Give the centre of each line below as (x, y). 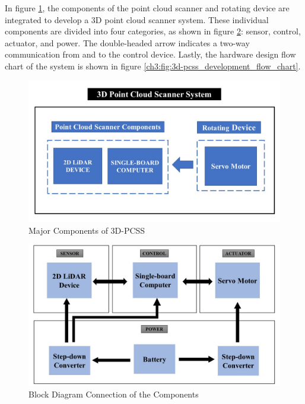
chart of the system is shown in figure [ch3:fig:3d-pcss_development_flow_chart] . (153, 66)
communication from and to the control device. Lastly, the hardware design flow (150, 54)
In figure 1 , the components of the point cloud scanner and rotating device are (147, 8)
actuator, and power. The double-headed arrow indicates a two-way (127, 42)
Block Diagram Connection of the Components (114, 394)
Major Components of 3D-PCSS (87, 230)
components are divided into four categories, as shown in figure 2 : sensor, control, (153, 31)
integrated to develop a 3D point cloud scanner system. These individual (137, 19)
